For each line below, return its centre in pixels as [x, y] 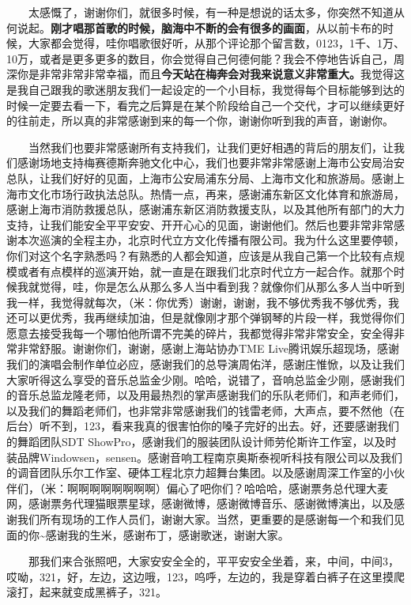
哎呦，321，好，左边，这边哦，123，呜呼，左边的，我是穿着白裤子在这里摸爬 [205, 576]
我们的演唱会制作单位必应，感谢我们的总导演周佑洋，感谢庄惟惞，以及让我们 [205, 364]
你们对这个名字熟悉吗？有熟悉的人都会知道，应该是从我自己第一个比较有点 [200, 255]
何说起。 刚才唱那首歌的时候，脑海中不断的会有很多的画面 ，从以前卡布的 [194, 27]
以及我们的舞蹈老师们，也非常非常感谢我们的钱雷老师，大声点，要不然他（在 [205, 410]
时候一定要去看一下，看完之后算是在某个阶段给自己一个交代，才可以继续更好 [205, 105]
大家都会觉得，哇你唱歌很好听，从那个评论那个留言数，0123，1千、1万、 [216, 43]
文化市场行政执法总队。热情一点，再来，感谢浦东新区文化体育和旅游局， [216, 193]
